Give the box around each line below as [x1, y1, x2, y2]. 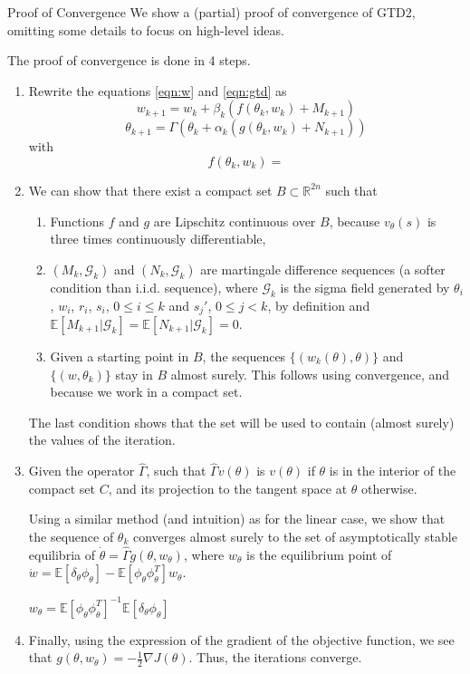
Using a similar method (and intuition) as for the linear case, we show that [28, 509, 446, 528]
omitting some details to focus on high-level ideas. [7, 20, 284, 39]
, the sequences [202, 347, 286, 365]
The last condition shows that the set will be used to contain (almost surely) [28, 412, 455, 431]
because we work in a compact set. [50, 382, 243, 401]
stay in [115, 364, 153, 383]
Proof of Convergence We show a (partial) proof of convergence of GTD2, [7, 3, 416, 21]
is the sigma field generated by [280, 277, 450, 296]
